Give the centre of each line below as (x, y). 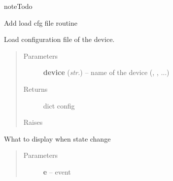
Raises (33, 122)
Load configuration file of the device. (59, 39)
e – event (57, 171)
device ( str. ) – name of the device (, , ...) (106, 72)
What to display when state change (57, 138)
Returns (35, 89)
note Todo (18, 6)
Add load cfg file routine (41, 22)
